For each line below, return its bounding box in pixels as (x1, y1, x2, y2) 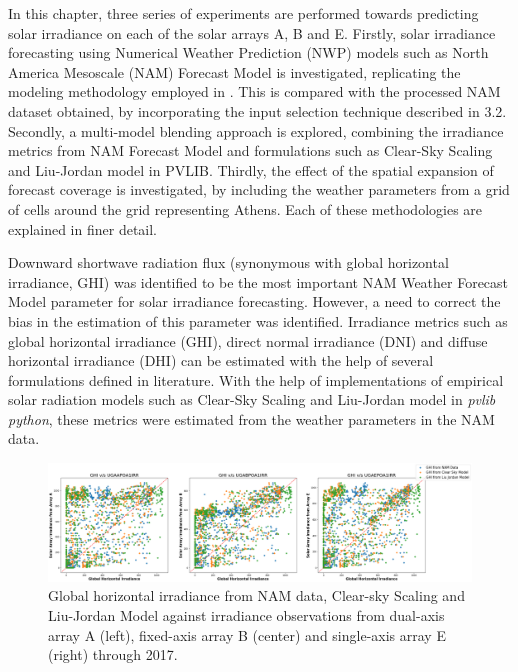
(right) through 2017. (48, 644, 178, 665)
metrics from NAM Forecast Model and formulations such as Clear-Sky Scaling (8, 140, 493, 161)
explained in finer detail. (8, 218, 158, 239)
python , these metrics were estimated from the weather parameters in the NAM (8, 408, 495, 429)
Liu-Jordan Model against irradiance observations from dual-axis (48, 605, 445, 626)
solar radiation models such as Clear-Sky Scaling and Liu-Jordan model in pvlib (8, 389, 496, 410)
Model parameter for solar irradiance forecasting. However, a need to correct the (8, 291, 501, 312)
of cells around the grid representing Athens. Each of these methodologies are (8, 198, 483, 219)
